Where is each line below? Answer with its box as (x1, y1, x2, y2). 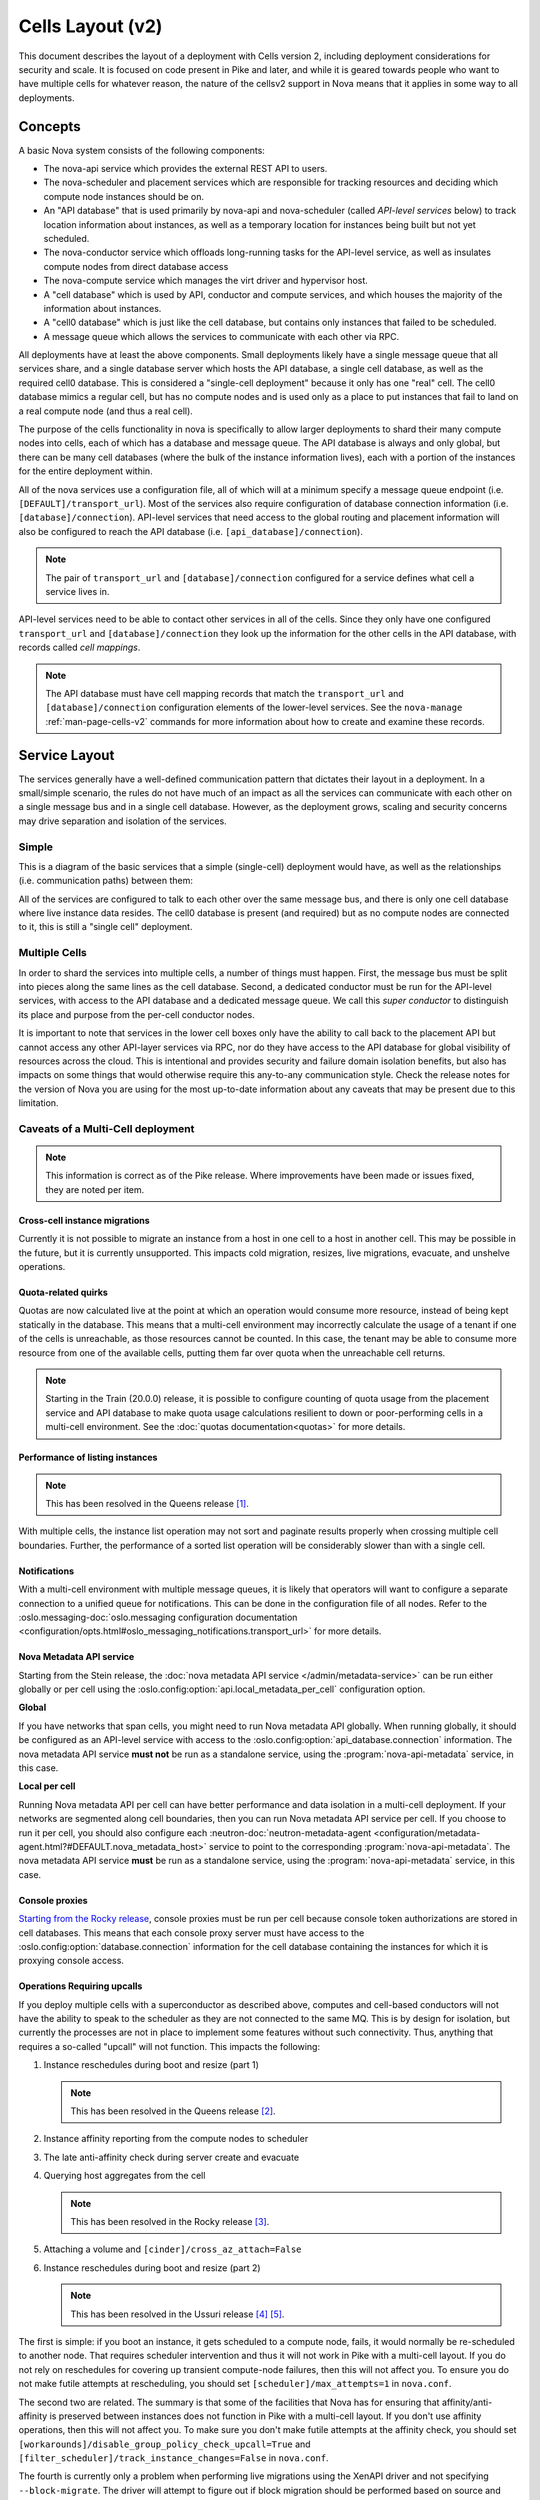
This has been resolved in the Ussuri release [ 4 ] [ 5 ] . (70, 2308, 285, 2320)
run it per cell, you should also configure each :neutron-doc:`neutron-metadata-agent (18, 1826, 372, 1839)
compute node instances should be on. (43, 190, 205, 202)
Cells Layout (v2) (18, 15, 163, 37)
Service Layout (18, 746, 115, 764)
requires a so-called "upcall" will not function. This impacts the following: (18, 2040, 320, 2052)
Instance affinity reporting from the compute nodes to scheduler (43, 2133, 309, 2145)
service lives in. (45, 585, 110, 597)
